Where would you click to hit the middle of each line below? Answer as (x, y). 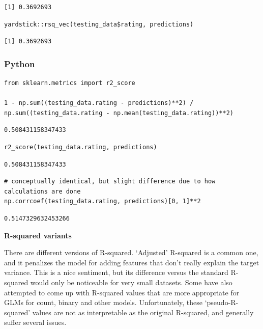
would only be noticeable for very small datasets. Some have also (131, 282)
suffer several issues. (35, 322)
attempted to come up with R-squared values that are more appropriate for (122, 292)
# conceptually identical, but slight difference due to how (110, 182)
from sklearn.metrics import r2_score (70, 83)
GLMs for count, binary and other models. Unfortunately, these (104, 302)
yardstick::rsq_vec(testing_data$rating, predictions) (99, 24)
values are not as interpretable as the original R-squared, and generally (143, 312)
